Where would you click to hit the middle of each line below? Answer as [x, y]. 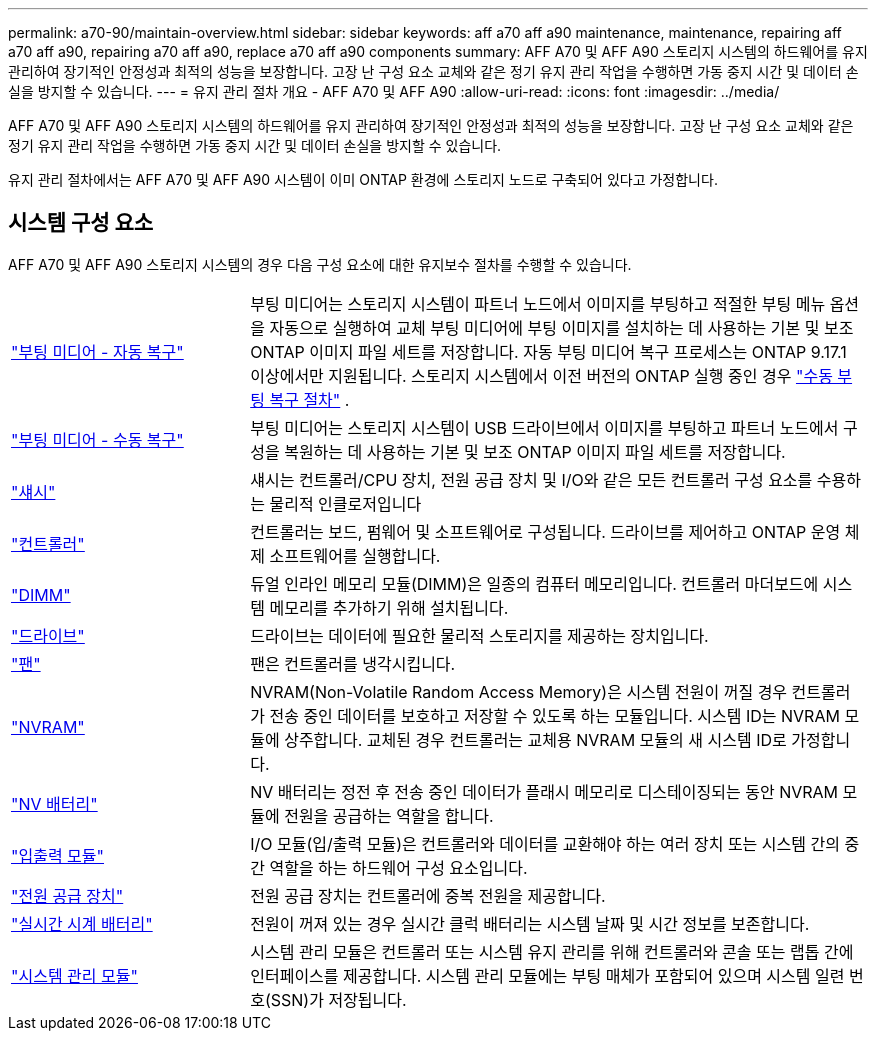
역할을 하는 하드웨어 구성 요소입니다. [398, 867]
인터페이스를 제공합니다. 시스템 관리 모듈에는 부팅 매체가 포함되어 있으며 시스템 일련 [547, 975]
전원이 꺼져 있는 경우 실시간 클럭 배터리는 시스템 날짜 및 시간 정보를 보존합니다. [530, 923]
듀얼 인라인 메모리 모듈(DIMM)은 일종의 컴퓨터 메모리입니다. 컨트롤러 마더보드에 [534, 583]
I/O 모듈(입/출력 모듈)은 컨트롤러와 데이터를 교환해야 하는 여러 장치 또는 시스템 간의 [545, 843]
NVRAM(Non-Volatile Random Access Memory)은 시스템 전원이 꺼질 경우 [519, 691]
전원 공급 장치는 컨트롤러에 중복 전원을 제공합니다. [428, 895]
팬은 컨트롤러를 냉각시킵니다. [353, 663]
